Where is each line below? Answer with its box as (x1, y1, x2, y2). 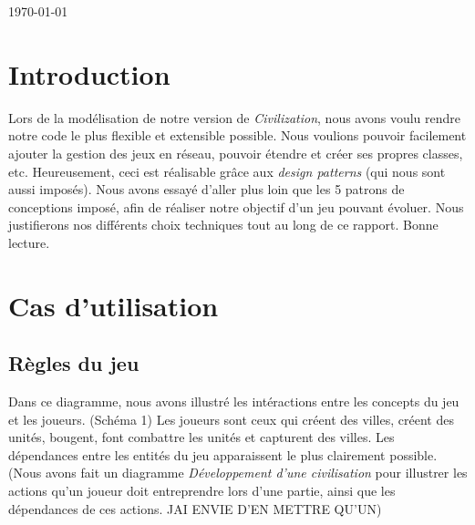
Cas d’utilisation (8, 286, 219, 324)
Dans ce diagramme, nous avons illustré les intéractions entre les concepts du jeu (8, 392, 460, 411)
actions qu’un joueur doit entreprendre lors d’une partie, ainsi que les (8, 481, 396, 500)
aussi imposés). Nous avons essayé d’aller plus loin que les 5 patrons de (8, 180, 405, 199)
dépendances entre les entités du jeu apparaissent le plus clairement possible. (8, 445, 438, 464)
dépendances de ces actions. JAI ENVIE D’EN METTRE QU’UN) (8, 499, 382, 518)
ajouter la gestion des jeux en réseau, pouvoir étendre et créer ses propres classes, (8, 143, 463, 162)
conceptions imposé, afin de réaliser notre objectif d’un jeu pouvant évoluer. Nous (8, 197, 464, 216)
